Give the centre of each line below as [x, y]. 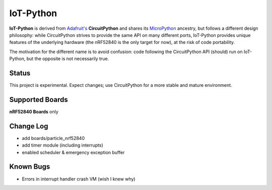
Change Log [29, 126]
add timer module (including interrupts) [62, 145]
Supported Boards [39, 99]
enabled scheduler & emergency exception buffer [73, 152]
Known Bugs [30, 167]
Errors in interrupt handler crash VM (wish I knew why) [79, 179]
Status [20, 73]
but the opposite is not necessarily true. [68, 59]
